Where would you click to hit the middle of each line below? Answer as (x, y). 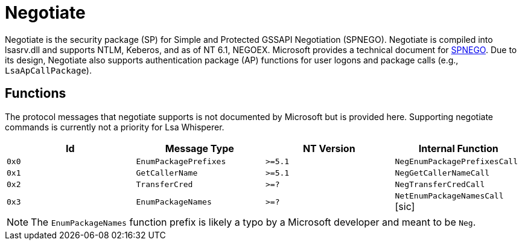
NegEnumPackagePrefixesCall (456, 161)
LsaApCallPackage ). (48, 70)
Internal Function (458, 148)
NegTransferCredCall (440, 184)
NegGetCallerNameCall (442, 173)
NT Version (329, 148)
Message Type (199, 148)
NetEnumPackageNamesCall (449, 196)
